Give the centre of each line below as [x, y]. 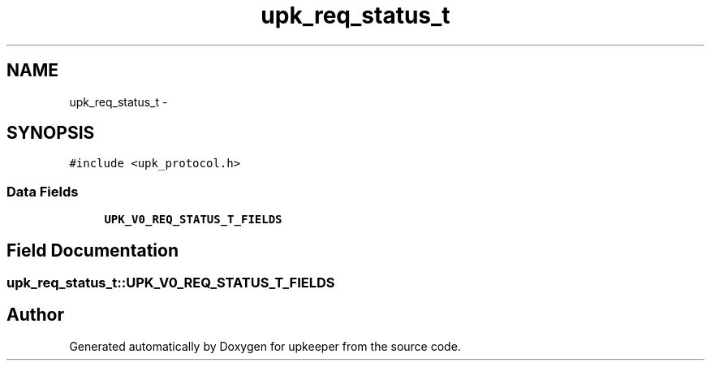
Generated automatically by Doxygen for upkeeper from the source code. [265, 346]
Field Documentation [93, 250]
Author [35, 315]
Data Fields [43, 191]
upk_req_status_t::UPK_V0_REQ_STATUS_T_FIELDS [171, 283]
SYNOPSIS [51, 133]
